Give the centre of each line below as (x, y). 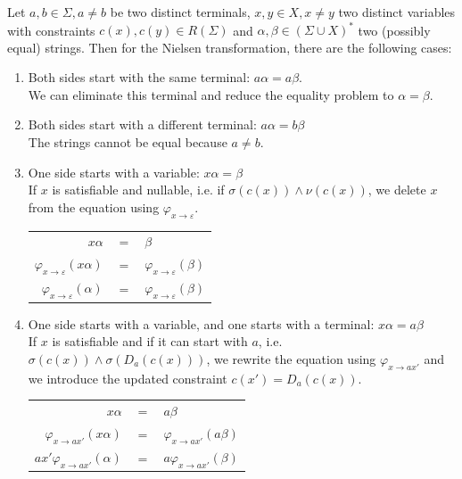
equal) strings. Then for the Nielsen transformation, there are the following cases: (230, 47)
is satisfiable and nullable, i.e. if (138, 190)
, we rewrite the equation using (291, 358)
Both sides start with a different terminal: (142, 124)
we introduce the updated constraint (128, 378)
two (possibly (394, 30)
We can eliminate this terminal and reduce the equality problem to (211, 94)
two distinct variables (397, 12)
